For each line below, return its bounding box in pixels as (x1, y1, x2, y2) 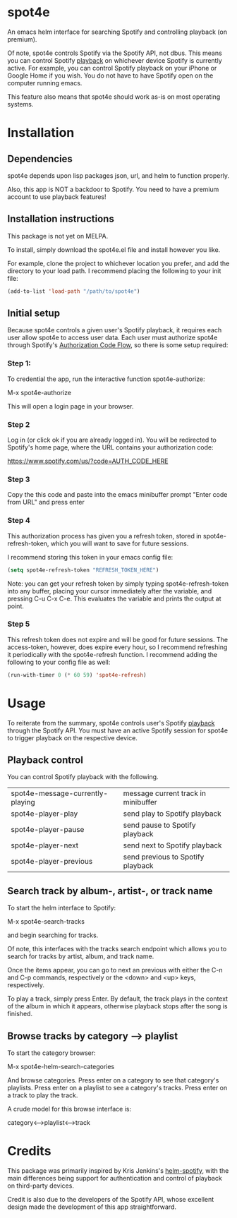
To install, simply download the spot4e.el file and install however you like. (7, 245, 221, 254)
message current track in (123, 788, 207, 798)
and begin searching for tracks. (7, 931, 99, 939)
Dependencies (7, 152, 73, 164)
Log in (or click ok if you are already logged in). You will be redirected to (7, 435, 217, 445)
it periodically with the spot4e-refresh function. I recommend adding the (7, 650, 217, 658)
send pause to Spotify (123, 820, 196, 830)
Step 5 (7, 619, 30, 629)
